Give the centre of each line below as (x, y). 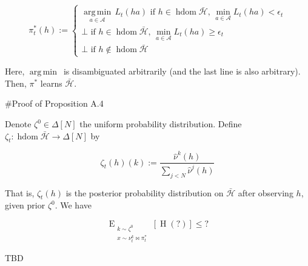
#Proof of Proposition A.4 (54, 103)
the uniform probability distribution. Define (161, 124)
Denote (18, 124)
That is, (20, 192)
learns (51, 83)
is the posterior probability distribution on (145, 192)
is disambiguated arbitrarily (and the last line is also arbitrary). (182, 71)
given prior (25, 205)
